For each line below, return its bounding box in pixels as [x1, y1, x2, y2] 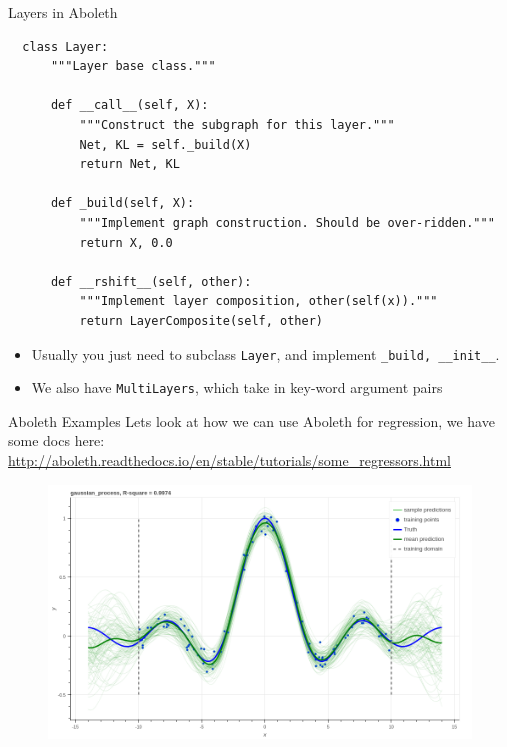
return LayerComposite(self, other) [79, 313, 323, 328]
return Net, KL [79, 157, 180, 172]
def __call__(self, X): [50, 98, 209, 113]
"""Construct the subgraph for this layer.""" [79, 117, 395, 132]
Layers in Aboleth [8, 2, 118, 22]
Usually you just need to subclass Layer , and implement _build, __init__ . [31, 343, 500, 364]
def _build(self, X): [50, 196, 195, 211]
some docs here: [8, 430, 105, 451]
